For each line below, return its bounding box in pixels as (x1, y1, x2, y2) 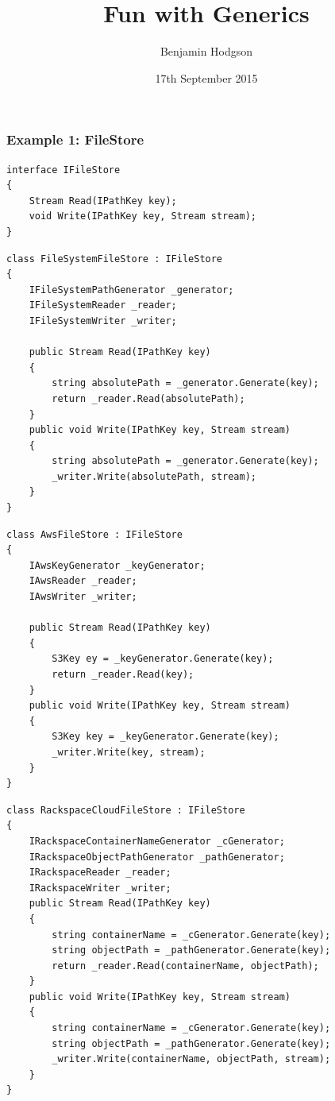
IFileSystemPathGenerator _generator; (29, 284, 234, 296)
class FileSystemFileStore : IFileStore (6, 253, 223, 265)
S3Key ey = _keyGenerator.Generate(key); (52, 653, 274, 665)
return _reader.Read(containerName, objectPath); (52, 960, 319, 972)
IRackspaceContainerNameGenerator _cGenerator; (29, 835, 285, 847)
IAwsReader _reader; (29, 575, 137, 587)
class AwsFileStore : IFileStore (6, 528, 183, 540)
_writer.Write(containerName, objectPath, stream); (52, 1053, 331, 1065)
